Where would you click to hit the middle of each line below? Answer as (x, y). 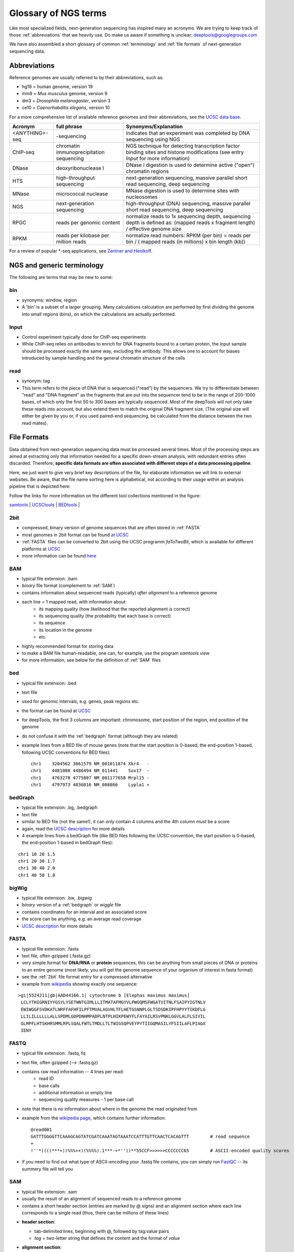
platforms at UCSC (41, 549)
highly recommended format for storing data (68, 646)
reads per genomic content (88, 222)
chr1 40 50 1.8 (37, 875)
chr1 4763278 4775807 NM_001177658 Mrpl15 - (90, 778)
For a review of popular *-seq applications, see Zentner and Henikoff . (81, 251)
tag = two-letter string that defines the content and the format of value (107, 1238)
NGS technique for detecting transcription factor (183, 146)
